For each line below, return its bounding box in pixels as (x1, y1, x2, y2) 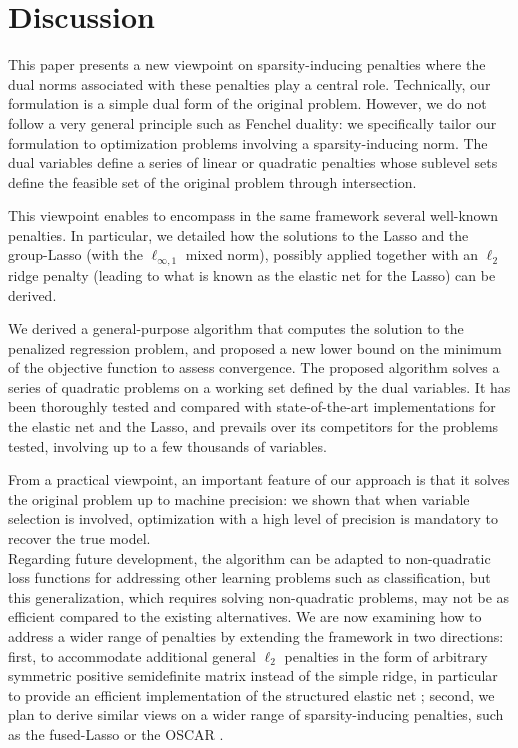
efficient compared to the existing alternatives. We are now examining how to (8, 606, 482, 627)
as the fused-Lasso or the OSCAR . (8, 723, 224, 744)
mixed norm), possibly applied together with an (185, 244, 479, 265)
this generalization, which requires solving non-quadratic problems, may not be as (8, 586, 510, 607)
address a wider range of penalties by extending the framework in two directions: (8, 626, 504, 647)
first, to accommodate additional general (8, 645, 256, 666)
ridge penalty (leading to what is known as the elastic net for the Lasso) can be (8, 264, 496, 285)
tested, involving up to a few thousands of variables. (8, 435, 327, 456)
